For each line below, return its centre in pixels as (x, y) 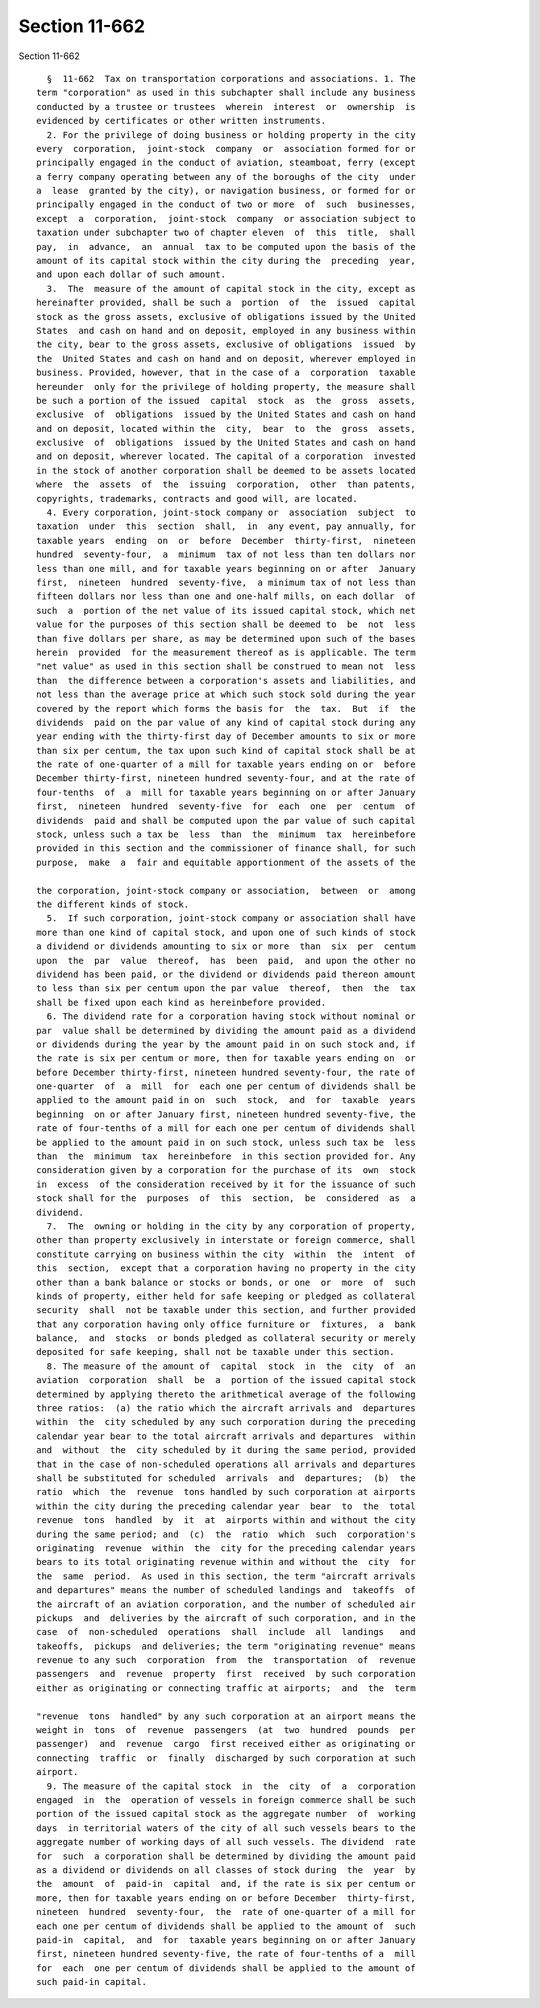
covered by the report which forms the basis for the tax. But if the (226, 708)
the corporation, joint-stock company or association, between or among (226, 890)
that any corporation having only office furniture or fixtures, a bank (226, 1324)
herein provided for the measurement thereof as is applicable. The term (226, 652)
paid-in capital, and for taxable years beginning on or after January (226, 1939)
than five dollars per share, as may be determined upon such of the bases (226, 638)
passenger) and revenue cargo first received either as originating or (226, 1744)
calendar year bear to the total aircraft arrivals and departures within (226, 1436)
